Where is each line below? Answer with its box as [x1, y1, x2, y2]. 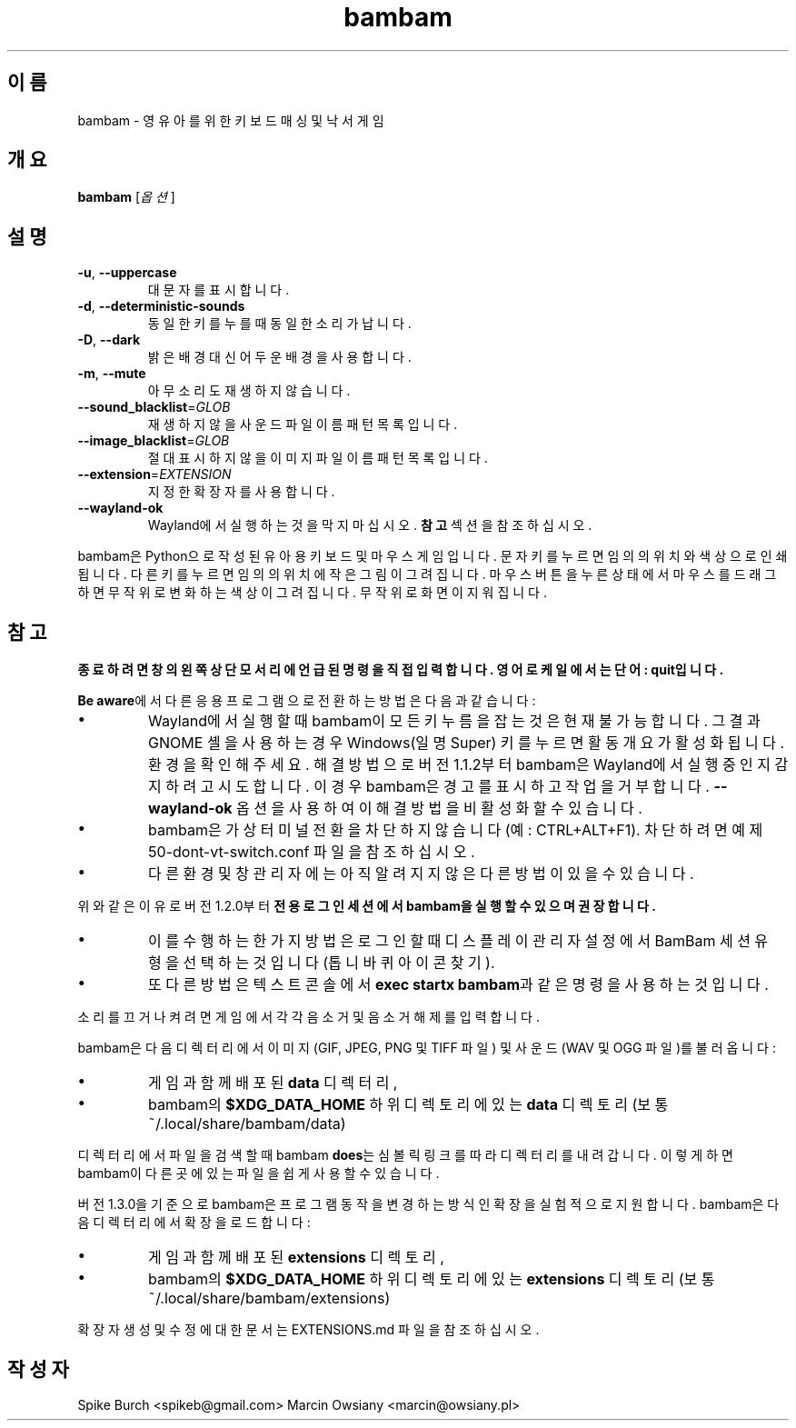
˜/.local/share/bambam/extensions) [148, 1289, 391, 1308]
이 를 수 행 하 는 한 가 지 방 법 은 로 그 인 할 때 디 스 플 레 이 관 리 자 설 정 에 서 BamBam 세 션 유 [148, 932, 769, 951]
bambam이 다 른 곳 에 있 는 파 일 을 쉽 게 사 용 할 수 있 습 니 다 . [77, 1165, 440, 1182]
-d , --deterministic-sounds [77, 298, 245, 315]
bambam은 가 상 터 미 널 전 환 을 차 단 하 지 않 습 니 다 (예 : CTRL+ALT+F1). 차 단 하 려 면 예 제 [148, 821, 763, 840]
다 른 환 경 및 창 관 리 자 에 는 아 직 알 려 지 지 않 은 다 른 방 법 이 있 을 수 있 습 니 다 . [148, 864, 694, 884]
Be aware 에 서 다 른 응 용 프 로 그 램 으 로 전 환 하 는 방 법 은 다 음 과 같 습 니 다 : [77, 693, 536, 709]
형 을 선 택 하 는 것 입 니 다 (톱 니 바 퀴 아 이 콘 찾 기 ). [148, 954, 495, 973]
